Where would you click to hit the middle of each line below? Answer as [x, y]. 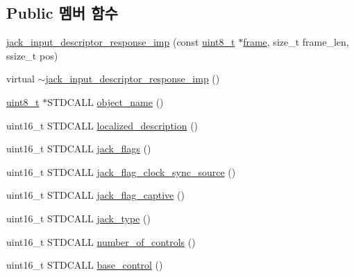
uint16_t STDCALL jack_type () [78, 218]
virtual [20, 79]
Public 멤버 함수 [62, 13]
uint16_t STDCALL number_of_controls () [101, 241]
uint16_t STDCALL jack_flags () [79, 149]
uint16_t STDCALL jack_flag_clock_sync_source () [121, 171]
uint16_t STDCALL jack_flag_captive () [95, 195]
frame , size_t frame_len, [296, 42]
